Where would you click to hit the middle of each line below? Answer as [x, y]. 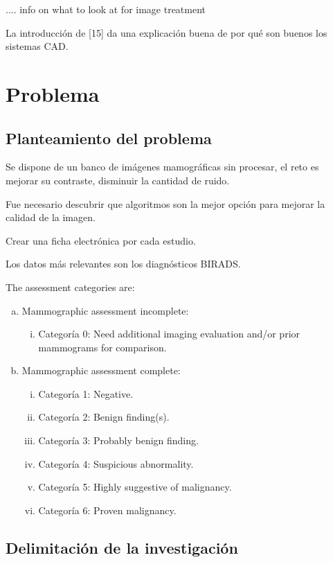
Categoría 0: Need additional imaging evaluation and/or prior [169, 334]
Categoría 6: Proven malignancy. [107, 510]
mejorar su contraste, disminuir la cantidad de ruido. [118, 180]
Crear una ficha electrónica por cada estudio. [101, 240]
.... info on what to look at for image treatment [106, 9]
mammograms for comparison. [102, 347]
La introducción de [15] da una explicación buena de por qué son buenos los [166, 32]
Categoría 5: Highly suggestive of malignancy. [135, 487]
